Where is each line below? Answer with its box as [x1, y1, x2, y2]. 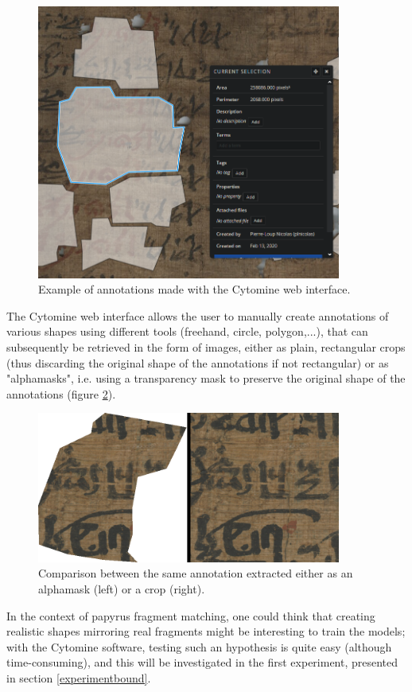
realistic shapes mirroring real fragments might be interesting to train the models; [6, 623, 406, 640]
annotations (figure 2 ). [6, 385, 116, 402]
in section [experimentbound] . [6, 669, 151, 686]
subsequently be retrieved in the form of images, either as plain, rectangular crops [6, 339, 406, 356]
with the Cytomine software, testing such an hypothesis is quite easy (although [6, 638, 392, 655]
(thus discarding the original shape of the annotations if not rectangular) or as [6, 354, 389, 371]
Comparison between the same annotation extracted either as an [38, 565, 353, 581]
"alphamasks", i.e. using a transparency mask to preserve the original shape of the [6, 370, 406, 387]
